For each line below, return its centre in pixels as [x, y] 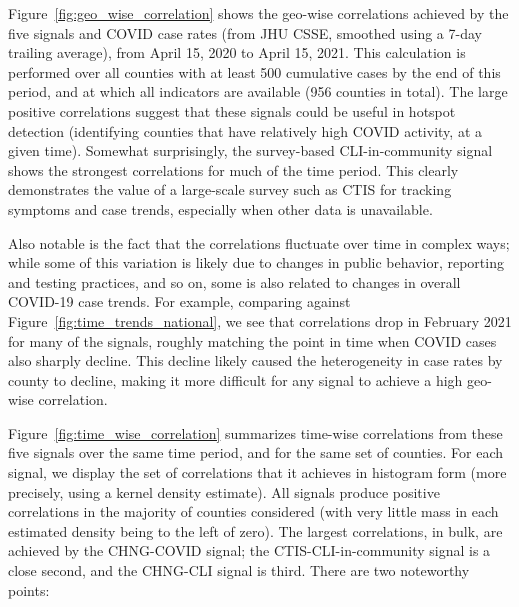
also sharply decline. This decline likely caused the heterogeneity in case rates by [255, 360]
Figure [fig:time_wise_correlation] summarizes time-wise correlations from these [255, 432]
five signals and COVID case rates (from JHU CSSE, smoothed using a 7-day [245, 32]
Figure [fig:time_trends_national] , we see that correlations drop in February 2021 [260, 320]
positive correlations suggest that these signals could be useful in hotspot [232, 110]
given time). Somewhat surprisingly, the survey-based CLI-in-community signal [250, 150]
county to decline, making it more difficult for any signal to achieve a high [235, 379]
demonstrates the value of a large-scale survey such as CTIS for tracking [230, 189]
